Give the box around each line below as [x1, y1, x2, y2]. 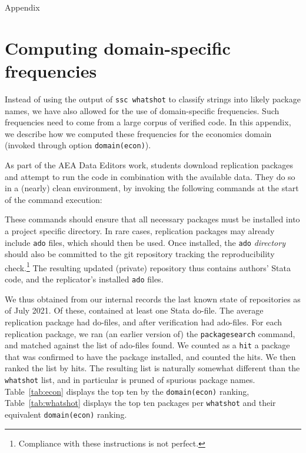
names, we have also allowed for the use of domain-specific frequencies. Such [5, 104, 280, 116]
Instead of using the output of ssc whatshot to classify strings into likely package [5, 92, 301, 105]
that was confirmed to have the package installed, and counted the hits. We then [5, 350, 296, 362]
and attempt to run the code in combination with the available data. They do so [5, 170, 295, 182]
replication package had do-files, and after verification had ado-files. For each [5, 315, 282, 328]
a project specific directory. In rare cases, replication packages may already [5, 224, 275, 237]
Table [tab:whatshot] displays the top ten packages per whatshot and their [5, 397, 276, 409]
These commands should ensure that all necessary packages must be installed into [5, 213, 300, 225]
